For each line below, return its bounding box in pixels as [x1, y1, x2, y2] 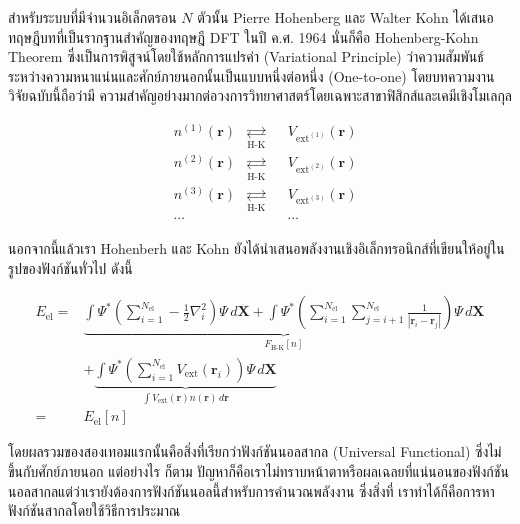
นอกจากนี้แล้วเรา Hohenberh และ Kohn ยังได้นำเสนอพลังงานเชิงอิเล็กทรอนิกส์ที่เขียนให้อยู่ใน [8, 238, 505, 259]
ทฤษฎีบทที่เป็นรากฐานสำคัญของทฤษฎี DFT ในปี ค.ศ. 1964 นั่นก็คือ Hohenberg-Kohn [8, 26, 479, 47]
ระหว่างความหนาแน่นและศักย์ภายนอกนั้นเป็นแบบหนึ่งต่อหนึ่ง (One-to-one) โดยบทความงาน [8, 65, 495, 86]
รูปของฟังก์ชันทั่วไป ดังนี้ [8, 257, 133, 278]
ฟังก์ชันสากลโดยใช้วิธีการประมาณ [8, 500, 181, 521]
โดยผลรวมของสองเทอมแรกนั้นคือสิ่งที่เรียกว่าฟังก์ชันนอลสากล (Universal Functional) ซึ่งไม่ [8, 441, 502, 462]
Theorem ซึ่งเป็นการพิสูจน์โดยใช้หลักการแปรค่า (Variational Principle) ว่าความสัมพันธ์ [8, 46, 484, 67]
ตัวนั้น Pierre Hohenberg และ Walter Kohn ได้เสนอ [197, 7, 494, 27]
